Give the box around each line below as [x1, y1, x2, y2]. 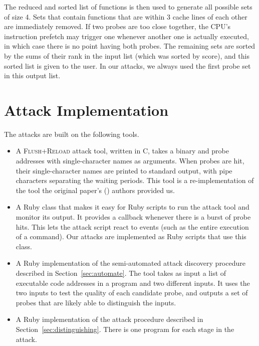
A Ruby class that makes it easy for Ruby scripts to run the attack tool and [16, 202, 249, 212]
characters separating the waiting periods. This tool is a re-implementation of [16, 175, 254, 186]
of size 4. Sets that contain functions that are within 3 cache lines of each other [4, 11, 247, 22]
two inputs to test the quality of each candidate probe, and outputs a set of [16, 287, 248, 298]
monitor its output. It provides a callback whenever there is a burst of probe [16, 212, 251, 222]
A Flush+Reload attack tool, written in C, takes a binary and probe [16, 145, 229, 156]
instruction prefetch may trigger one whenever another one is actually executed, [4, 31, 249, 41]
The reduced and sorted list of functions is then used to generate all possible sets [4, 2, 252, 12]
